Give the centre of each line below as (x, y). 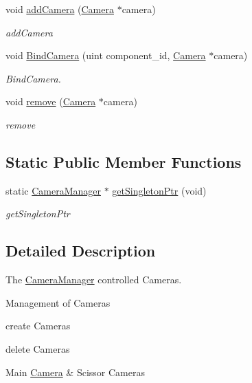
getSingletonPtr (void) (159, 190)
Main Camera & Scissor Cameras (75, 372)
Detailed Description (81, 251)
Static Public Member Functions (124, 161)
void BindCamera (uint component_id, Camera (106, 55)
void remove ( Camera (51, 101)
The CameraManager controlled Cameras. (94, 280)
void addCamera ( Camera (60, 9)
